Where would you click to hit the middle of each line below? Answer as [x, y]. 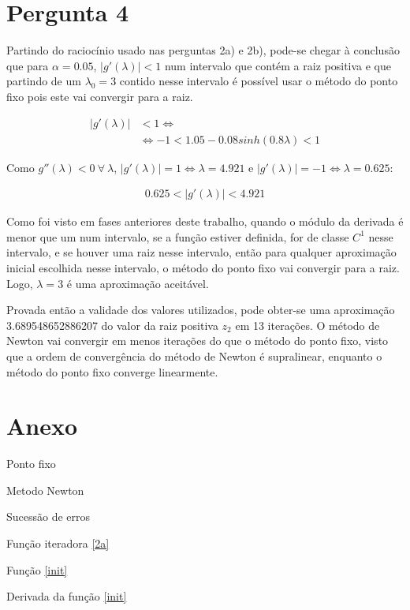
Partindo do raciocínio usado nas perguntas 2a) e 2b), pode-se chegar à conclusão [203, 50]
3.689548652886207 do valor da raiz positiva [112, 325]
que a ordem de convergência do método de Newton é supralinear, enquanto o [194, 356]
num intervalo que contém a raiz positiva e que [278, 65]
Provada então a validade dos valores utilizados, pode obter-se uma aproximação [201, 310]
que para [28, 65]
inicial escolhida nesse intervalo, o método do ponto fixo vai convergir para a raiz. [203, 267]
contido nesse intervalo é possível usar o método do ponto [259, 81]
